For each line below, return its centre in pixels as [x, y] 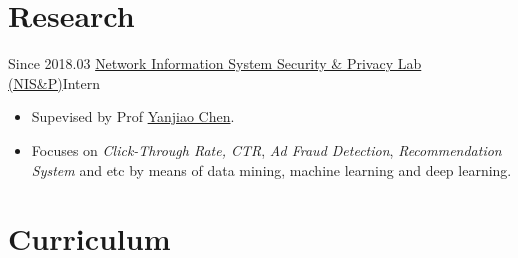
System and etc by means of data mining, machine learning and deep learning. [271, 169]
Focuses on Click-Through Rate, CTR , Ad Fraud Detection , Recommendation [266, 149]
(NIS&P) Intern [54, 82]
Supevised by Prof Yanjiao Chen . [133, 116]
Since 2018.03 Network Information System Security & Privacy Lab [215, 63]
